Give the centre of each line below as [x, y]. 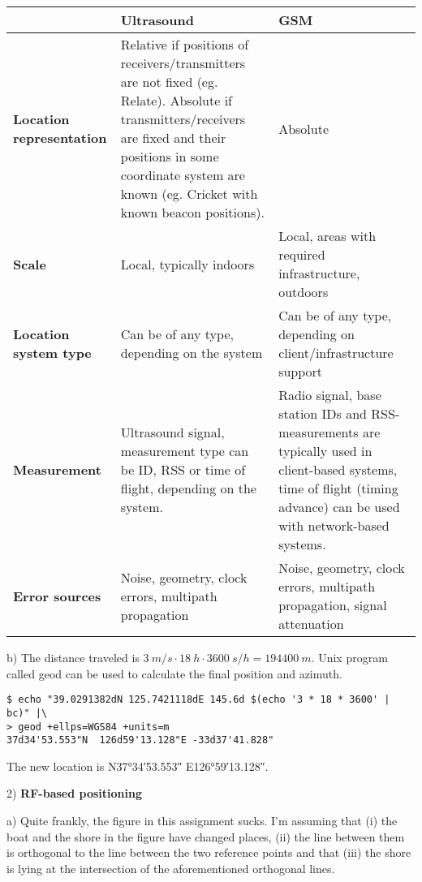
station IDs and [323, 413]
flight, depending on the [188, 488]
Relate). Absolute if [177, 100]
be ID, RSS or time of [183, 469]
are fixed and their [173, 138]
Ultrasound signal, [172, 432]
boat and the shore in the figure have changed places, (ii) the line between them [206, 836]
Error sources [57, 596]
